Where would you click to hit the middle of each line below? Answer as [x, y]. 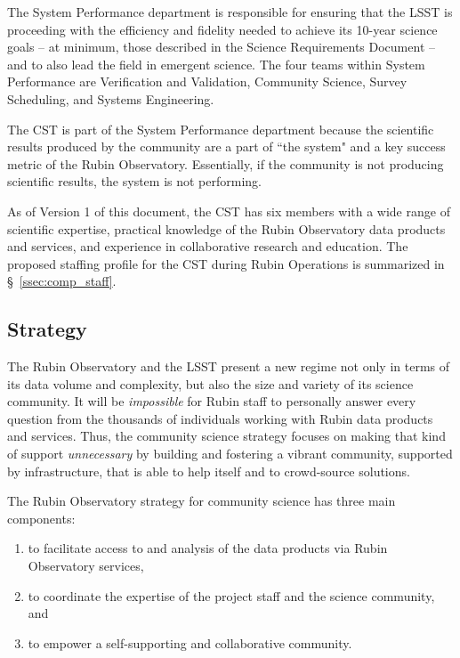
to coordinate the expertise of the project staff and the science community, [231, 595]
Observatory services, [86, 566]
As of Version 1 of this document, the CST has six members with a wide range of [229, 211]
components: [41, 518]
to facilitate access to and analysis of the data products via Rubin [208, 548]
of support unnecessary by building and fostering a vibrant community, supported [230, 454]
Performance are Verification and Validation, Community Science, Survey [207, 81]
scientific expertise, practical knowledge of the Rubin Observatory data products [226, 228]
